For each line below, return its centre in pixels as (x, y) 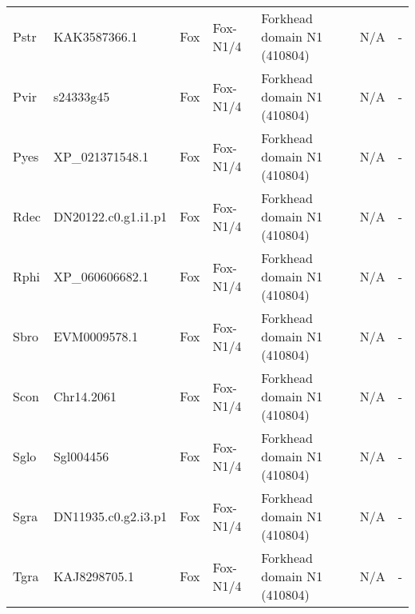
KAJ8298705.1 (94, 576)
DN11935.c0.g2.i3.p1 (110, 516)
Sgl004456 (81, 456)
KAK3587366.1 (95, 36)
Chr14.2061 (85, 396)
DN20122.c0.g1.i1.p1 (110, 216)
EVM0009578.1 (95, 336)
